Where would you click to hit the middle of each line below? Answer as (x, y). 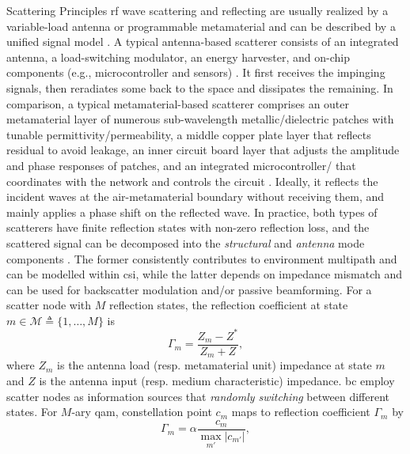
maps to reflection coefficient (301, 412)
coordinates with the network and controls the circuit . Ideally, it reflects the (192, 181)
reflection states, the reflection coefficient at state (228, 305)
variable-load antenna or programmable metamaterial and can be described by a (201, 26)
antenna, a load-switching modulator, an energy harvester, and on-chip (178, 57)
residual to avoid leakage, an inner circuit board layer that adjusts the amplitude (203, 150)
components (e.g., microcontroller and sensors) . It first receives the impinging (196, 72)
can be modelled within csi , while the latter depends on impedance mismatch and (204, 274)
